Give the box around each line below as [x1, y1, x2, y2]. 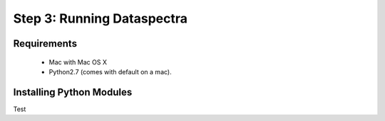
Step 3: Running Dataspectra [13, 11, 188, 26]
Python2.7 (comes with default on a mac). [48, 67, 172, 76]
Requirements [13, 38, 78, 50]
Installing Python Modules [13, 86, 133, 98]
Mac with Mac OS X [48, 57, 107, 67]
